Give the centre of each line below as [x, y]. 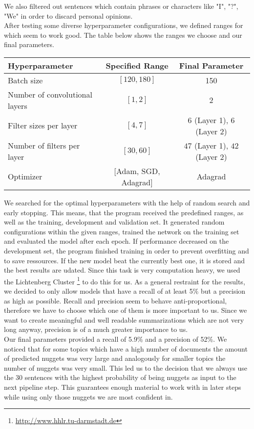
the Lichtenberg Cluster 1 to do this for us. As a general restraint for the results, [125, 280]
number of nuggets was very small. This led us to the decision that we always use [126, 367]
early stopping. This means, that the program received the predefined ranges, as [124, 212]
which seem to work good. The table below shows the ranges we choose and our [123, 35]
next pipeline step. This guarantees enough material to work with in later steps [123, 387]
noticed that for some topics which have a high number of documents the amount [126, 348]
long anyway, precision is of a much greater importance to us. [96, 329]
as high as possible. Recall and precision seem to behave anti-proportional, [116, 300]
